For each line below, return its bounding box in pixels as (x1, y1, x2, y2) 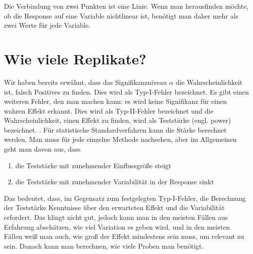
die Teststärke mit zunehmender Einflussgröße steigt (15, 160, 171, 170)
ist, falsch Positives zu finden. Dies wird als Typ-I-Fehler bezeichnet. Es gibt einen (4, 86, 249, 97)
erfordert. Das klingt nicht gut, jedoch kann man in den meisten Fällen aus (4, 212, 228, 222)
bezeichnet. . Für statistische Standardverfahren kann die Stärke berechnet (4, 124, 227, 135)
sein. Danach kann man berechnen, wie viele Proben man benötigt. (4, 240, 204, 251)
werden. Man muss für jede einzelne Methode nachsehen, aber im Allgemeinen (4, 134, 237, 144)
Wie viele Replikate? (4, 48, 146, 68)
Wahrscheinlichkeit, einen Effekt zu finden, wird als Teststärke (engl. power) (4, 115, 231, 125)
